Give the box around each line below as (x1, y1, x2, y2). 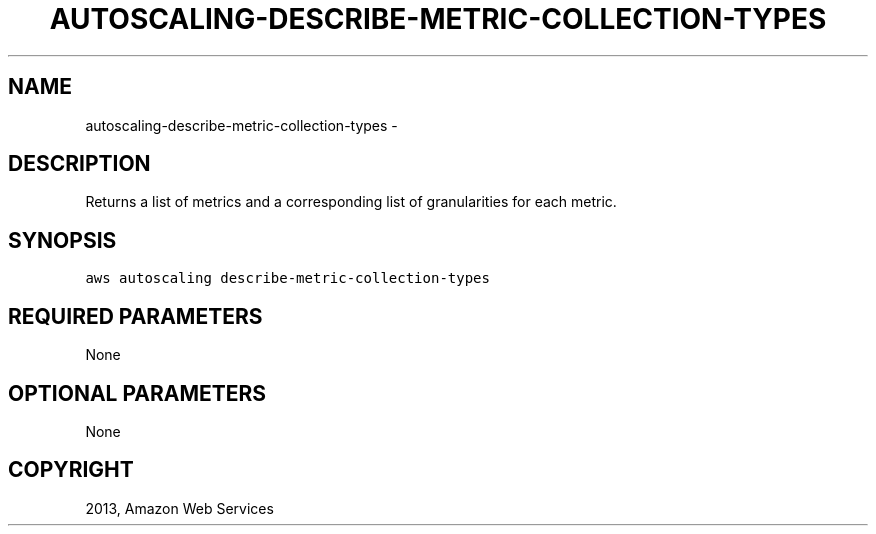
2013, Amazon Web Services (85, 499, 274, 517)
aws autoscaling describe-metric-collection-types (85, 270, 490, 287)
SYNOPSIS (8, 227, 117, 253)
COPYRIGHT (8, 457, 134, 483)
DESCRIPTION (8, 151, 151, 177)
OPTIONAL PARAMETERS (8, 380, 267, 406)
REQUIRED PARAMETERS (8, 303, 263, 329)
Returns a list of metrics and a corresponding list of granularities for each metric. (85, 193, 617, 211)
